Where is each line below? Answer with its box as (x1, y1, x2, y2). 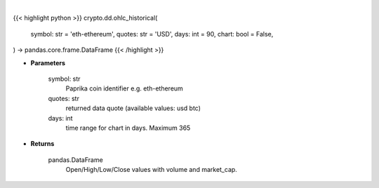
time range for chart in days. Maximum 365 (65, 123, 191, 132)
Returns (30, 140, 55, 148)
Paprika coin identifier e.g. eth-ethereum (65, 84, 184, 93)
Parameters (30, 58, 66, 67)
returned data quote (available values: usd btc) (65, 104, 201, 112)
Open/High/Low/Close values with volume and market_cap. (65, 166, 238, 174)
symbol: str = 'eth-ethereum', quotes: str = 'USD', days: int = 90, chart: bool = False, (30, 29, 274, 38)
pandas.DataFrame (48, 155, 103, 164)
